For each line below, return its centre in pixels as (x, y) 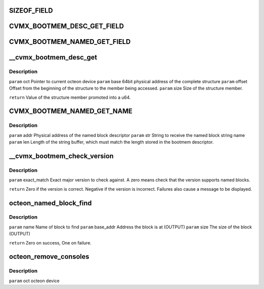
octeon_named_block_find (51, 203)
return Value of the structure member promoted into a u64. (70, 97)
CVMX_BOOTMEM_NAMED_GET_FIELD (70, 42)
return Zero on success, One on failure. (50, 243)
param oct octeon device (34, 281)
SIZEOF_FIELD (31, 11)
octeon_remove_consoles (49, 257)
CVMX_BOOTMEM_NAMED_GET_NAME (71, 111)
